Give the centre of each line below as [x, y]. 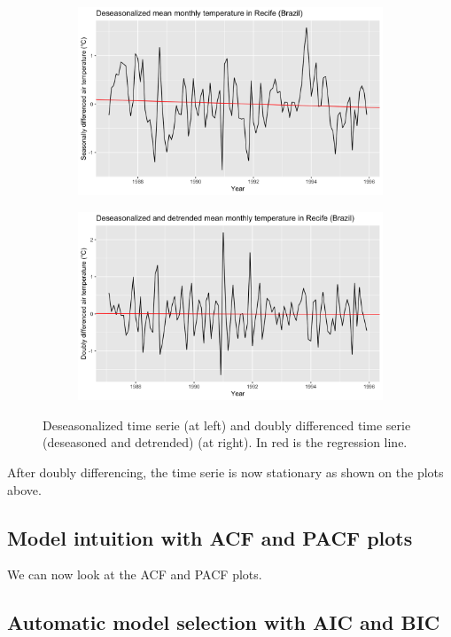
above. [24, 489]
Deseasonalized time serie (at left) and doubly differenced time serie [227, 425]
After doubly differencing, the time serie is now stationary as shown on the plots [225, 472]
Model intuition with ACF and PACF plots [210, 537]
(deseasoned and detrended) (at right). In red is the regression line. [225, 442]
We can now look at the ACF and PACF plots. [135, 574]
